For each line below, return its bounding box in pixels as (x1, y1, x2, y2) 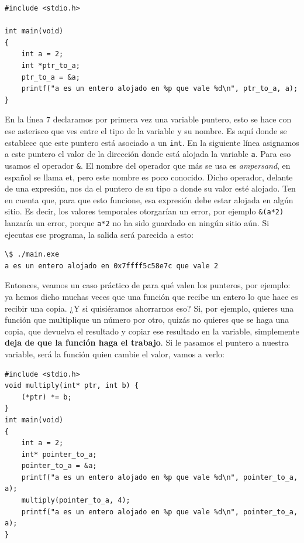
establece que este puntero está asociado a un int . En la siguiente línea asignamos (5, 136, 299, 148)
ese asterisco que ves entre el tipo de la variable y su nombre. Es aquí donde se (5, 124, 287, 136)
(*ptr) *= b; (21, 392, 72, 401)
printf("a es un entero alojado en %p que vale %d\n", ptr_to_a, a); (21, 84, 298, 93)
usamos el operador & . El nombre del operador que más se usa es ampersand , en (5, 159, 291, 171)
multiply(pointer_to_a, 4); (21, 496, 130, 505)
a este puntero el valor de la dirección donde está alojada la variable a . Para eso (5, 148, 291, 160)
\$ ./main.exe (5, 250, 60, 259)
